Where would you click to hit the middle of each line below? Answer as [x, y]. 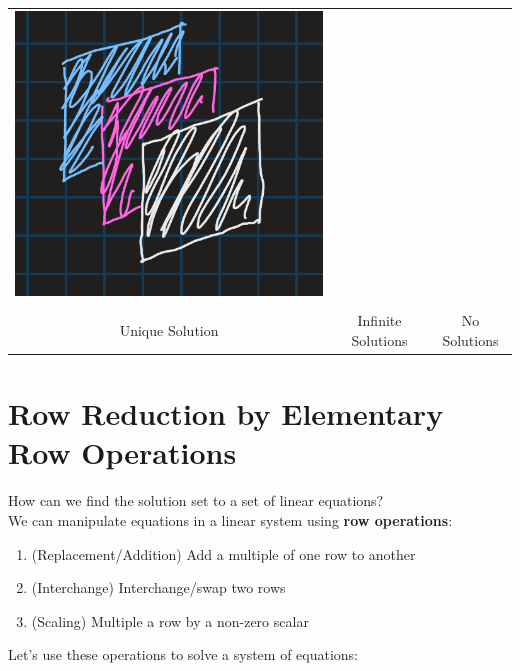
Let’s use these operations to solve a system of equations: [183, 654]
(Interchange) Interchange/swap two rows [158, 587]
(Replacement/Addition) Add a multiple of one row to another [223, 553]
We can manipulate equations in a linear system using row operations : [230, 519]
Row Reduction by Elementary [226, 413]
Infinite [379, 320]
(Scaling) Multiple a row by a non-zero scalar [170, 620]
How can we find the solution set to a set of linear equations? [196, 500]
